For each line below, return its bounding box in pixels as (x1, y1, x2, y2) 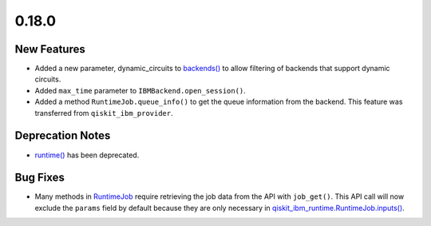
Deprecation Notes (14, 129, 111, 143)
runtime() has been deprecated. (34, 150, 140, 160)
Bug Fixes (14, 171, 65, 184)
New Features (14, 42, 85, 56)
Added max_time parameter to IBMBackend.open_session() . (34, 85, 247, 95)
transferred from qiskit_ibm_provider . (34, 108, 173, 117)
